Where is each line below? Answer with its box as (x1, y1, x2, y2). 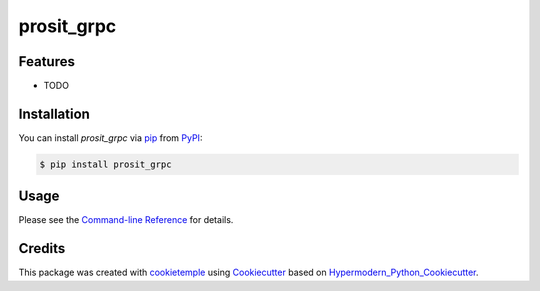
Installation (18, 105, 90, 122)
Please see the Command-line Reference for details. (18, 214, 234, 226)
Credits (18, 240, 66, 257)
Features (18, 53, 75, 70)
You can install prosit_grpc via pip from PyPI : (18, 131, 203, 144)
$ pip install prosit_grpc (39, 158, 172, 170)
